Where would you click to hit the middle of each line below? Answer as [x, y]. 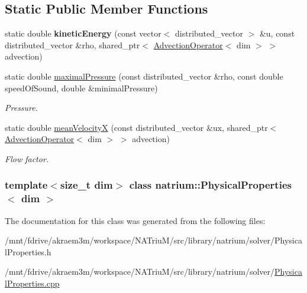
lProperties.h [28, 251]
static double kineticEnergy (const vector [83, 33]
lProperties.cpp [32, 283]
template [26, 185]
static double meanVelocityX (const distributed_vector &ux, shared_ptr [136, 127]
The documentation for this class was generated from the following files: [135, 220]
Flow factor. [27, 158]
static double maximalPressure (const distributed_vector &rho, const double [144, 76]
